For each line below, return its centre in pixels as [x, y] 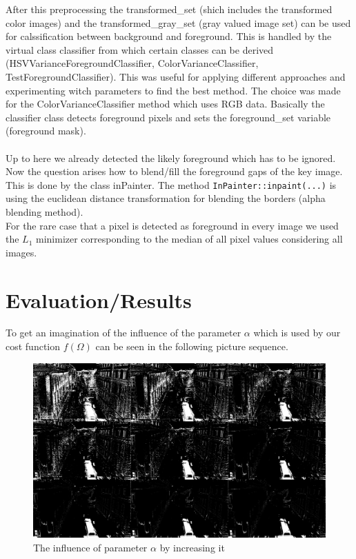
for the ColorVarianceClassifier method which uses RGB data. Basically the [165, 104]
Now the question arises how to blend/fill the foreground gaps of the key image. [174, 171]
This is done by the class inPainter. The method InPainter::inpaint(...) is [171, 184]
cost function [33, 346]
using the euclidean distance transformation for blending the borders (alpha [166, 198]
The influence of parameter [90, 548]
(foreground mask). [46, 131]
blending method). [44, 211]
